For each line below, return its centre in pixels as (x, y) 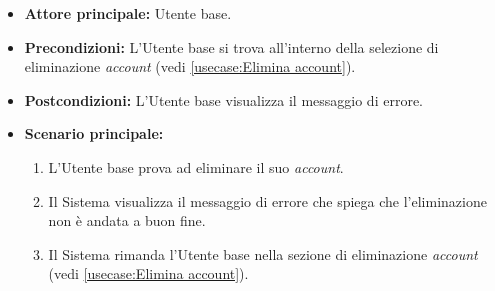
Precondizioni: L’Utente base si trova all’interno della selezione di (231, 46)
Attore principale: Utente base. (128, 13)
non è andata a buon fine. (127, 220)
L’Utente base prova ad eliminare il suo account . (196, 166)
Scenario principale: (94, 133)
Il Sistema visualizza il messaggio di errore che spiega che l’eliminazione (267, 200)
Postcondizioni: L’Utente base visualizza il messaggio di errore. (223, 99)
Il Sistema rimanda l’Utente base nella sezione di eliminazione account (263, 253)
